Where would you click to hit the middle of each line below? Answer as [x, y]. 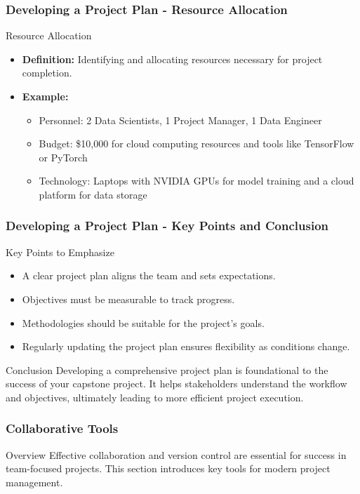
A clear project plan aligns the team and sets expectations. [149, 275]
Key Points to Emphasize [60, 252]
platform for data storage [93, 194]
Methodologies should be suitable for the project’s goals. [143, 322]
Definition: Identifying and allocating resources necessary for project [172, 59]
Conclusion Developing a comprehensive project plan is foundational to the [167, 369]
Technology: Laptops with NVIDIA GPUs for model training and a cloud [196, 181]
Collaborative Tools [62, 428]
